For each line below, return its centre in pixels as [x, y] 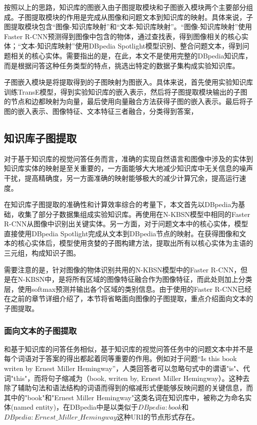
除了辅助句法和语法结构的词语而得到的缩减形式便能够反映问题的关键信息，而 [128, 388]
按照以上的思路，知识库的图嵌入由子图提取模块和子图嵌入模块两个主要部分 [125, 7]
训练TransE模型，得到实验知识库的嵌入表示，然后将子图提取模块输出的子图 [126, 91]
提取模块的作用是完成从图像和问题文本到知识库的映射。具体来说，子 [142, 17]
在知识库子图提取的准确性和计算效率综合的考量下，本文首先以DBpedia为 [121, 204]
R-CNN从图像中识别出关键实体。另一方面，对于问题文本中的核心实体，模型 [126, 224]
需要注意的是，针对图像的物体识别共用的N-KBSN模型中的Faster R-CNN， [122, 269]
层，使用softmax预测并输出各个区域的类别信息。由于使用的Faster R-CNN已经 [128, 289]
